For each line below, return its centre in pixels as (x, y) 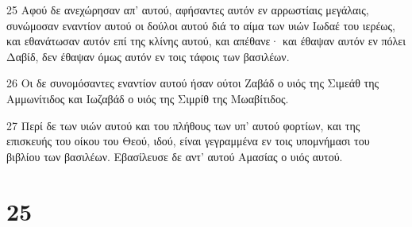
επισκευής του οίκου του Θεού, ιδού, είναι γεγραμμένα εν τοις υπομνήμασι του (188, 141)
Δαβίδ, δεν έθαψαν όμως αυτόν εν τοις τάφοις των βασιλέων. (148, 56)
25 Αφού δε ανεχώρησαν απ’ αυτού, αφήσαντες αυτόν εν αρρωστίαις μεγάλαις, (188, 10)
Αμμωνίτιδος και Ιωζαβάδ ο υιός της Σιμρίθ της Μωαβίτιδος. (148, 98)
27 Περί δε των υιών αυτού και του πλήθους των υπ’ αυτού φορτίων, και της (183, 125)
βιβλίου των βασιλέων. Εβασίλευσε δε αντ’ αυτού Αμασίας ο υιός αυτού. (175, 156)
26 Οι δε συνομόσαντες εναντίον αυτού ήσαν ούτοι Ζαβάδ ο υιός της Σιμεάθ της (193, 83)
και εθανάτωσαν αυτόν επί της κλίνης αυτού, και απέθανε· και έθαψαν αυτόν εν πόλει (206, 41)
